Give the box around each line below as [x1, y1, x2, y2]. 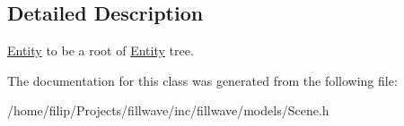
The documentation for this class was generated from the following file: [7, 71, 398, 89]
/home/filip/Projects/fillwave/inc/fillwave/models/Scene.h [7, 101, 329, 120]
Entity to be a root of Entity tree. [7, 41, 194, 60]
